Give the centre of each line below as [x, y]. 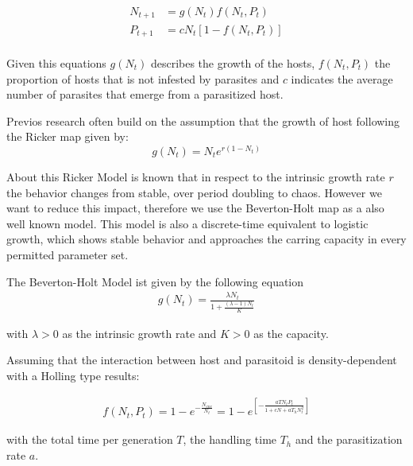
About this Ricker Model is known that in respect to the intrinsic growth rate [196, 176]
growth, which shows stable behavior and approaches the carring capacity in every [206, 239]
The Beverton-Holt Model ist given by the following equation [155, 281]
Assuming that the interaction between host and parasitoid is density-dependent [202, 360]
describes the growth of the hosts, [233, 63]
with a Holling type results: [73, 376]
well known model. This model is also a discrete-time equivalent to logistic [187, 223]
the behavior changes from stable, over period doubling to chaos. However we [194, 192]
